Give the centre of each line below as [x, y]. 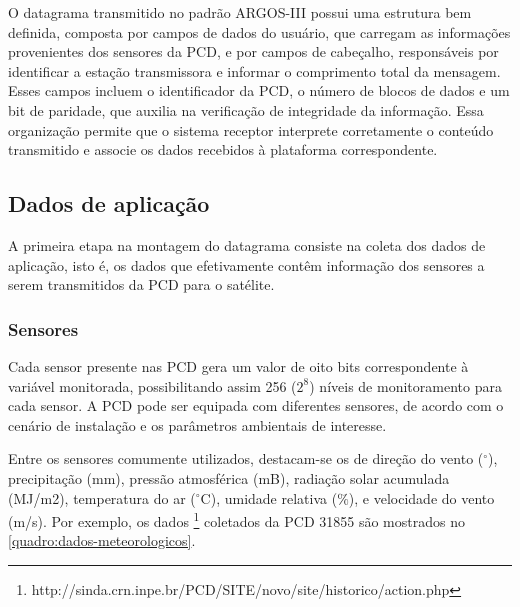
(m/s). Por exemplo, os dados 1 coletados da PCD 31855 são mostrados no [236, 519]
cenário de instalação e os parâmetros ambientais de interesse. [197, 424]
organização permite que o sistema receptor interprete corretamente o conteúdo [251, 129]
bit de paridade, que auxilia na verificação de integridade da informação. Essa [246, 109]
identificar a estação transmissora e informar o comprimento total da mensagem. [254, 70]
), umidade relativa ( [274, 497]
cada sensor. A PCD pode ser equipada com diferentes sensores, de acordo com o [256, 405]
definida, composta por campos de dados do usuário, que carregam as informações [259, 31]
